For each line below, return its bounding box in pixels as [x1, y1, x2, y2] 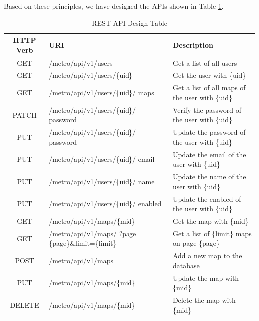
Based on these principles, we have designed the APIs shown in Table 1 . [4, 1, 224, 11]
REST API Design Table [92, 17, 167, 28]
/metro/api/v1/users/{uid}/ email [49, 154, 155, 164]
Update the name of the [172, 171, 246, 182]
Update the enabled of [172, 193, 241, 204]
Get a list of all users [172, 57, 237, 68]
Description [172, 39, 213, 50]
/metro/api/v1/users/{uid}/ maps [49, 87, 154, 98]
